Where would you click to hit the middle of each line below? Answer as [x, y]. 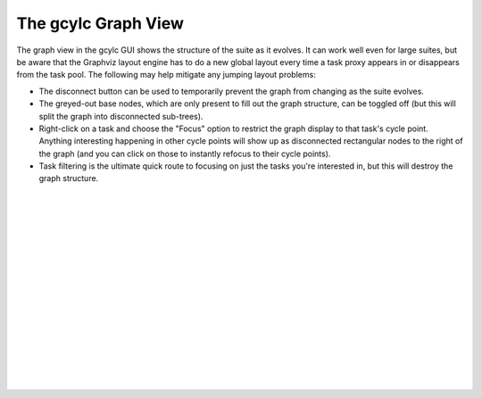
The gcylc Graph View [100, 23]
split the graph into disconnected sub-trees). [121, 116]
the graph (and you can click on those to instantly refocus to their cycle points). [185, 153]
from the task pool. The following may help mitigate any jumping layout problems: [166, 75]
